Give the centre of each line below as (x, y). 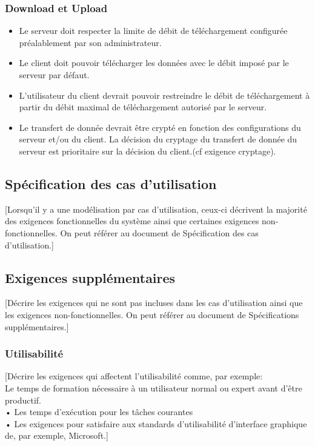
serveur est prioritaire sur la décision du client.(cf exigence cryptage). (148, 151)
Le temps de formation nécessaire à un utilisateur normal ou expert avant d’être (154, 388)
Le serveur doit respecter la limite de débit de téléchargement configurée (153, 31)
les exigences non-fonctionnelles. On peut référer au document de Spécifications (152, 314)
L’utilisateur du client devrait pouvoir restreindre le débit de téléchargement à (164, 95)
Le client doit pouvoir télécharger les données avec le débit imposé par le (154, 63)
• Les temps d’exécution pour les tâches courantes (99, 412)
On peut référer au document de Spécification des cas (159, 232)
